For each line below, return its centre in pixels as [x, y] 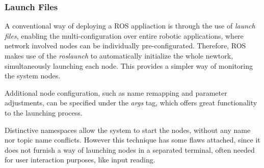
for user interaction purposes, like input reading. [80, 160]
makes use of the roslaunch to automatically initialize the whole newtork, [119, 55]
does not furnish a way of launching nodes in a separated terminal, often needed [130, 149]
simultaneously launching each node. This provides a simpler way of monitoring [129, 65]
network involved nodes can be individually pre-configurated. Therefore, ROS [125, 46]
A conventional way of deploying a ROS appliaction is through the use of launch [130, 26]
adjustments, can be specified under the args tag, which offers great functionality [131, 103]
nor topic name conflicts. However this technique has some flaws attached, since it [133, 140]
